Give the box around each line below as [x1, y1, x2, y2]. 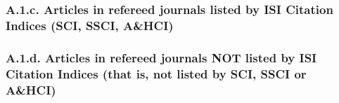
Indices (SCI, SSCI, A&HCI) [6, 16, 174, 34]
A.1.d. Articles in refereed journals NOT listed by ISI [6, 48, 317, 66]
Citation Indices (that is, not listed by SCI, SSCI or [6, 64, 307, 82]
